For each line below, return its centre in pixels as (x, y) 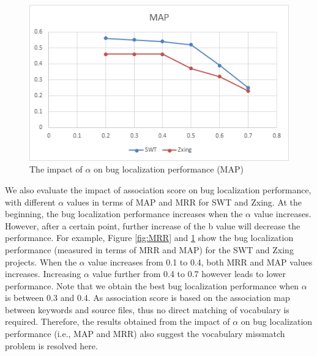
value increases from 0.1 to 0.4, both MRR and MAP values (200, 261)
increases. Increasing (43, 274)
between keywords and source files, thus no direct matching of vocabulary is (147, 309)
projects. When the (41, 261)
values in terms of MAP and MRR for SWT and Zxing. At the (184, 202)
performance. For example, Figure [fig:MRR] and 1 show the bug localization (149, 238)
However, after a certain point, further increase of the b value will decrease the (153, 225)
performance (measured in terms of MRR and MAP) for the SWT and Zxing (149, 249)
